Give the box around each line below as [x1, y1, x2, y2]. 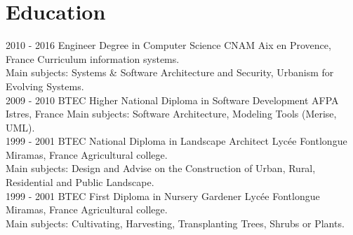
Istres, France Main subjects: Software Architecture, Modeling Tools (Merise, [6, 106, 337, 121]
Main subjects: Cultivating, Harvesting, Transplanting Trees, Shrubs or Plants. [6, 215, 345, 230]
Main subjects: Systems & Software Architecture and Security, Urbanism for [6, 65, 334, 80]
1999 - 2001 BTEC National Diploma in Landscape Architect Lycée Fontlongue [6, 134, 347, 148]
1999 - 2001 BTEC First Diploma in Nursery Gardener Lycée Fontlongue [6, 188, 320, 203]
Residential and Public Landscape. [6, 175, 154, 190]
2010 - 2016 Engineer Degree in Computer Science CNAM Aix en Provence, [6, 38, 331, 52]
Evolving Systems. [6, 78, 84, 93]
